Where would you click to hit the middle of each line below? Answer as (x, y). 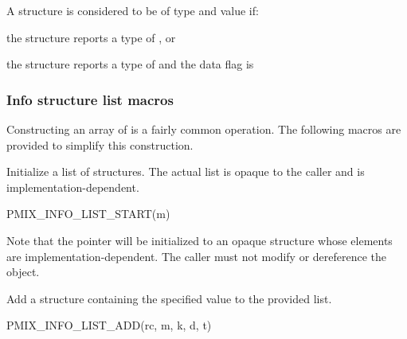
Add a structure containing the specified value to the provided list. (169, 298)
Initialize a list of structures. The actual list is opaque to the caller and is (186, 171)
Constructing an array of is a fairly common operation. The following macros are (204, 129)
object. (23, 272)
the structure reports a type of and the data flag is (130, 64)
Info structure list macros (90, 99)
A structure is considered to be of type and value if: (133, 10)
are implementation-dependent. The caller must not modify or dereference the (197, 256)
